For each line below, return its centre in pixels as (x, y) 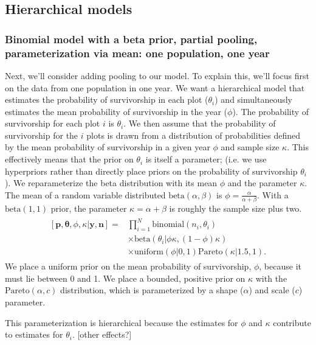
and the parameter (262, 183)
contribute (292, 322)
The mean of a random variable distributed (85, 194)
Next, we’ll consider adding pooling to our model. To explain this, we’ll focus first (157, 75)
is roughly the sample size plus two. (235, 208)
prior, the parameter (89, 208)
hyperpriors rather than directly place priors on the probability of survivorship (151, 171)
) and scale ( (272, 290)
